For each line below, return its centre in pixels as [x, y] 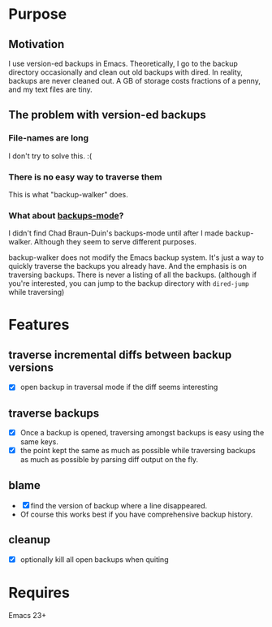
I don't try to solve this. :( [50, 156]
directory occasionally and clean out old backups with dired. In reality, [126, 72]
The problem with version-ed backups [108, 115]
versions [31, 368]
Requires [39, 593]
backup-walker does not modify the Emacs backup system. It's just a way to [136, 257]
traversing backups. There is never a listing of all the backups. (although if [133, 275]
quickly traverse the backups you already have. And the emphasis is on [128, 266]
